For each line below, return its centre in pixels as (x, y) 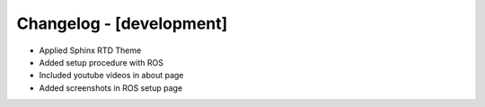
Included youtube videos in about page (111, 76)
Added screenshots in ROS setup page (111, 88)
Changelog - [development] (122, 23)
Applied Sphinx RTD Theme (90, 50)
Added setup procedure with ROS (101, 62)
